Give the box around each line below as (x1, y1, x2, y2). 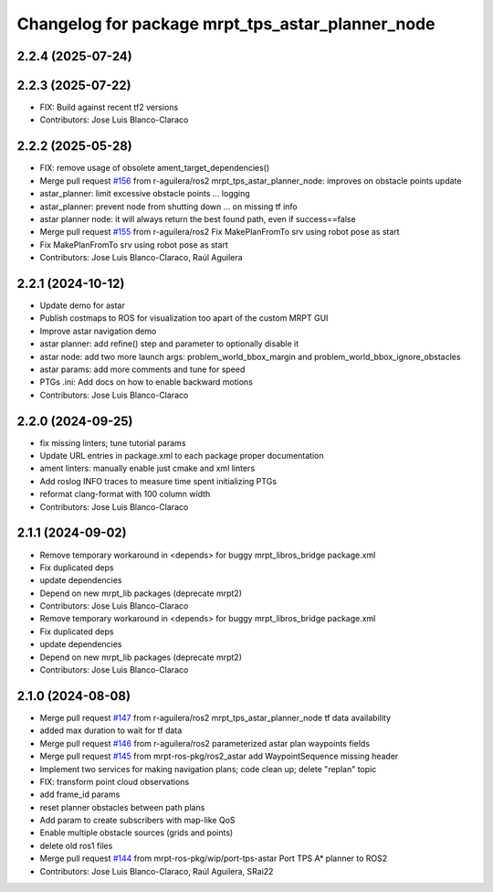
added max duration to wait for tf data (39, 725, 183, 736)
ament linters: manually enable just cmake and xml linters (39, 462, 256, 474)
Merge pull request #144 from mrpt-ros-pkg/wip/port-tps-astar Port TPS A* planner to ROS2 (39, 853, 388, 864)
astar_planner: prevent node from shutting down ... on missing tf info (39, 201, 298, 212)
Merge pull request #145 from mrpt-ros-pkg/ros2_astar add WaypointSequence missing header (39, 750, 399, 762)
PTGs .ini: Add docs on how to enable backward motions (39, 377, 253, 388)
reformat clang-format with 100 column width (39, 489, 211, 500)
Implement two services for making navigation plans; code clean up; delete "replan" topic (39, 763, 377, 774)
